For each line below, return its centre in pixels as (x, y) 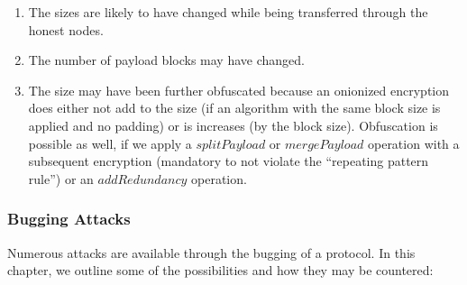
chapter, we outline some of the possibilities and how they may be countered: (220, 270)
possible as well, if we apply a (110, 143)
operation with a (413, 143)
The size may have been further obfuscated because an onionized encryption (239, 90)
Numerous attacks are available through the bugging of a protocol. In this (211, 252)
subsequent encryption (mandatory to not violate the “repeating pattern (229, 161)
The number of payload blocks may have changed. (166, 60)
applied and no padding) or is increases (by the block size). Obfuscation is (233, 125)
